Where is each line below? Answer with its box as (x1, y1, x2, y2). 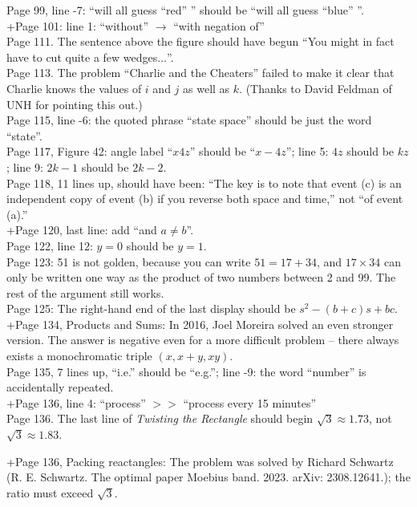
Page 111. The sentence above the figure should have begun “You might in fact (6, 33, 395, 50)
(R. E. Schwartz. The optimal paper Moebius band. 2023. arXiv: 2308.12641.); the (6, 468, 411, 485)
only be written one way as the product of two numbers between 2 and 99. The (6, 269, 396, 286)
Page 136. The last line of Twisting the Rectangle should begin (6, 410, 314, 427)
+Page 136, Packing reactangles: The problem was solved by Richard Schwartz (6, 452, 394, 469)
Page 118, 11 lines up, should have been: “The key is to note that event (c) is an (6, 174, 402, 191)
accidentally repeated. (6, 379, 114, 395)
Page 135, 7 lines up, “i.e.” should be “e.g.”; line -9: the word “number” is (6, 363, 366, 379)
